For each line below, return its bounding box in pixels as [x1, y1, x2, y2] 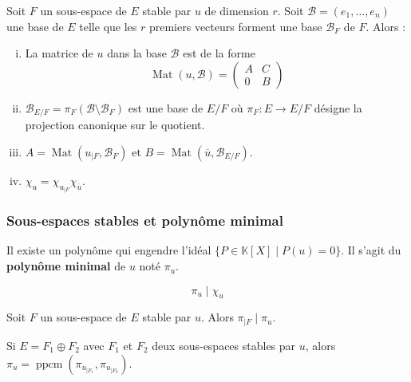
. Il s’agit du [341, 242, 401, 258]
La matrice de [25, 45, 93, 61]
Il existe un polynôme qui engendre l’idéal [6, 242, 211, 258]
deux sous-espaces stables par [152, 337, 296, 353]
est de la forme [183, 45, 255, 61]
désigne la [314, 99, 362, 116]
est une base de [128, 99, 204, 116]
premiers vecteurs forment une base [148, 18, 322, 34]
